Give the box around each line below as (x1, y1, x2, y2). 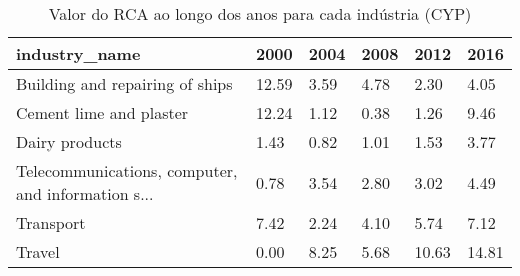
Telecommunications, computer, (16, 159, 238, 182)
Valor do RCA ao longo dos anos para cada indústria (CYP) (48, 2, 472, 25)
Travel (16, 240, 60, 263)
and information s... (16, 182, 154, 205)
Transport (16, 211, 86, 234)
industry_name (16, 42, 141, 65)
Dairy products (16, 130, 122, 153)
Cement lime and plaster (16, 101, 189, 124)
